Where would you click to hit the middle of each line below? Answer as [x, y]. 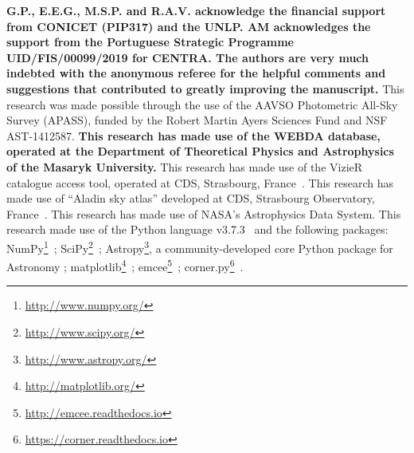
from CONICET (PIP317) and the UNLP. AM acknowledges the [189, 26]
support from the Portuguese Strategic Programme [150, 42]
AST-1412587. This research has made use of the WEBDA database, [193, 135]
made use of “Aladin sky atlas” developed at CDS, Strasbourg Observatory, [191, 198]
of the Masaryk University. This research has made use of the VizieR [185, 166]
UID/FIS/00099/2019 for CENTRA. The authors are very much [187, 57]
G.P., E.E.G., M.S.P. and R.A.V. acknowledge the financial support [196, 10]
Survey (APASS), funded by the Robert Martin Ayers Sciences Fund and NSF [197, 120]
